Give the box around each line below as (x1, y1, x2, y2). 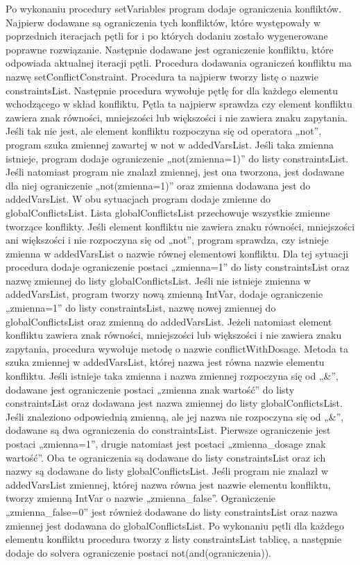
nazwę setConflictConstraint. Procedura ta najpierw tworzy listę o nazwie (6, 69, 318, 83)
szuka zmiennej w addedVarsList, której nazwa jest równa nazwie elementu (6, 355, 325, 369)
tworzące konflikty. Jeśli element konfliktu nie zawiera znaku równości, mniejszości (6, 219, 355, 233)
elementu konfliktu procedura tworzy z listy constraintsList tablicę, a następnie (6, 532, 342, 546)
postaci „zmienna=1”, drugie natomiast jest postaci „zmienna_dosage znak (6, 437, 326, 450)
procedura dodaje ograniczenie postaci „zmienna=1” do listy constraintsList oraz (6, 260, 350, 274)
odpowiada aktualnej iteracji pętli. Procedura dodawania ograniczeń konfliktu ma (6, 56, 352, 70)
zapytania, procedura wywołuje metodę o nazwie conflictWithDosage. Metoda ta (6, 341, 348, 355)
